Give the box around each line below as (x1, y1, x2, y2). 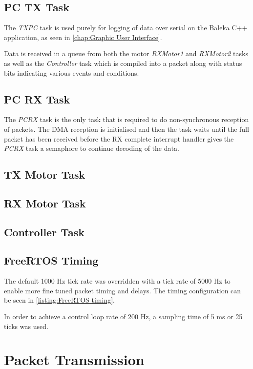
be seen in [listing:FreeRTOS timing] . (4, 295, 115, 305)
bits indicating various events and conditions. (4, 67, 139, 78)
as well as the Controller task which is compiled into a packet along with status (4, 58, 242, 68)
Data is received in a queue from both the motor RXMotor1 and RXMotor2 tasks (4, 48, 248, 59)
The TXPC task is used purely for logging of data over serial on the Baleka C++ (4, 22, 248, 33)
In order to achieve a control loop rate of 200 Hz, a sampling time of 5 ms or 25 (4, 311, 243, 322)
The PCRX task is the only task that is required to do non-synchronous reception (4, 114, 249, 124)
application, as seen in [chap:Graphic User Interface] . (4, 32, 162, 42)
